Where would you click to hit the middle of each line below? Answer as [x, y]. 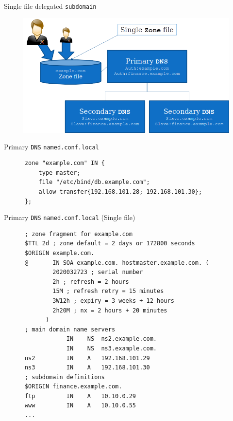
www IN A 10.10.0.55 [80, 406]
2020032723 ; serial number [98, 272]
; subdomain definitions [65, 377]
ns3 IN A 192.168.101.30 [87, 368]
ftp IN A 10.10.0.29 [80, 396]
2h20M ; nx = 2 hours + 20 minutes [110, 310]
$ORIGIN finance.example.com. [73, 387]
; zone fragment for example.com [78, 234]
